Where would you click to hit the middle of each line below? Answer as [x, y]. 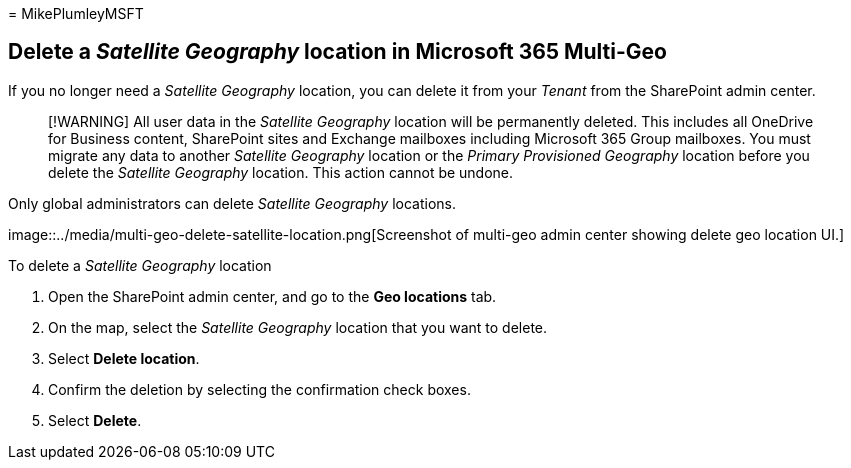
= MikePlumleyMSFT [76, 13]
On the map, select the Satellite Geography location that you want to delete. [298, 327]
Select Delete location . [124, 358]
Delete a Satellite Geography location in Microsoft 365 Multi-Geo [337, 52]
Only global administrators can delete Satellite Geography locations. [232, 203]
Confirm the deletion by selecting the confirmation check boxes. [259, 389]
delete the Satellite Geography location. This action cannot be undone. [281, 172]
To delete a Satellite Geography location [140, 265]
